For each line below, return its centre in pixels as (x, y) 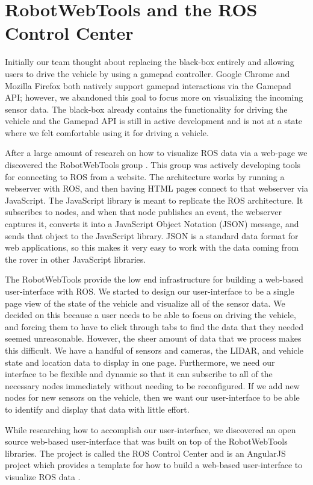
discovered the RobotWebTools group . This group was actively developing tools (153, 165)
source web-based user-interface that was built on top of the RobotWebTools (146, 441)
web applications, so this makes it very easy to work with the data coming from (152, 247)
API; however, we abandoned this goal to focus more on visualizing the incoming (154, 97)
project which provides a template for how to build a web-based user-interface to (154, 465)
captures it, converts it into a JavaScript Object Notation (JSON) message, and (152, 224)
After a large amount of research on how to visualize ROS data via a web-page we (156, 153)
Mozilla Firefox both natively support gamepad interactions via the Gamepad (148, 85)
